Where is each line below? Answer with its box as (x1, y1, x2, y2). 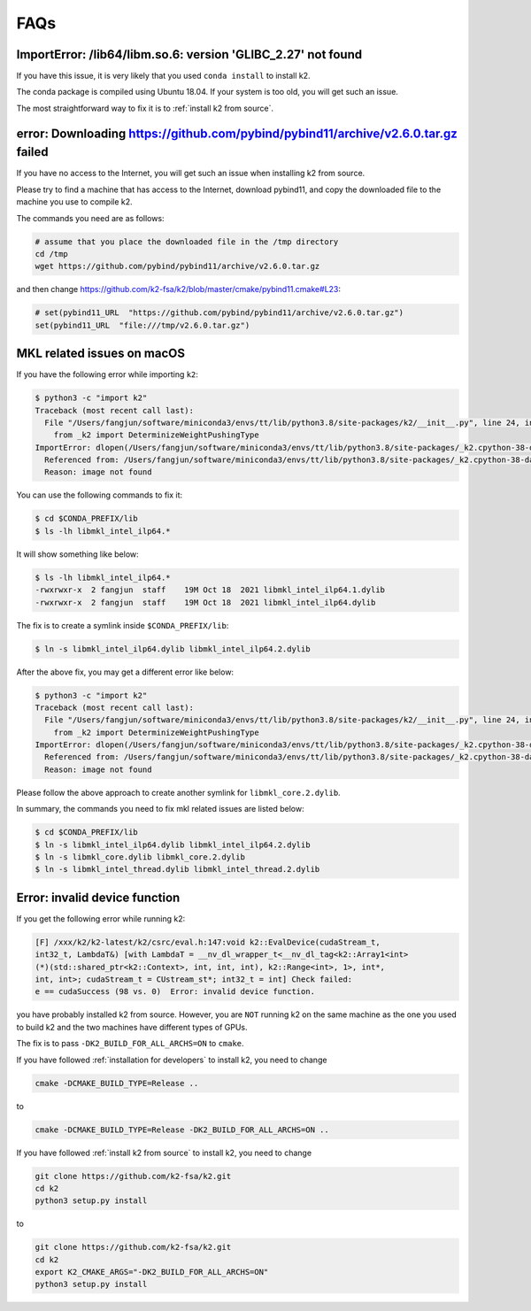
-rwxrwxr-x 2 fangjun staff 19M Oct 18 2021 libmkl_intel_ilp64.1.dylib (35, 585, 385, 595)
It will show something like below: (16, 549, 139, 559)
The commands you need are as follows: (16, 212, 165, 223)
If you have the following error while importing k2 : (16, 369, 199, 380)
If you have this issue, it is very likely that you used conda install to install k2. (16, 71, 311, 81)
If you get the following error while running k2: (16, 913, 186, 924)
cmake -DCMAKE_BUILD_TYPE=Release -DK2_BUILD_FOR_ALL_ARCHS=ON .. (35, 1124, 329, 1135)
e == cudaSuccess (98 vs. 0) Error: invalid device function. (35, 987, 316, 997)
